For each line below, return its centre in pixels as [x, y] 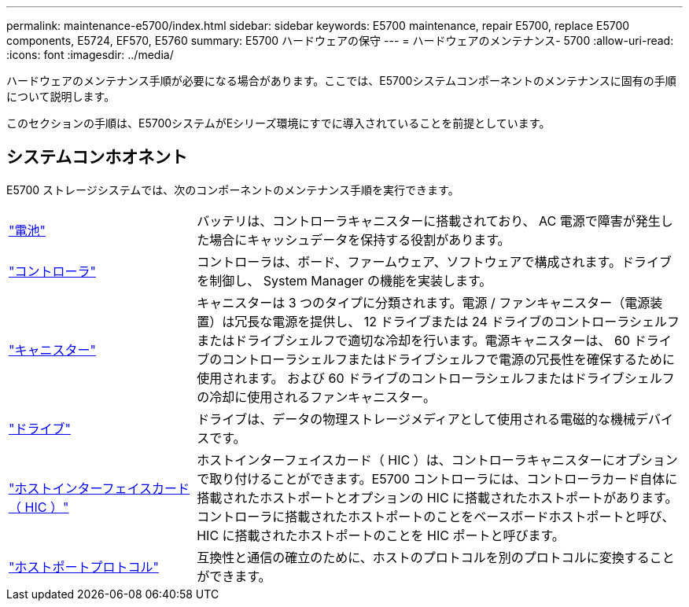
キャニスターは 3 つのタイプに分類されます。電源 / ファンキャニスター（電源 [424, 302]
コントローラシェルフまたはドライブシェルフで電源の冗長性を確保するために [448, 359]
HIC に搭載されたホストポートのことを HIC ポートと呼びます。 [381, 535]
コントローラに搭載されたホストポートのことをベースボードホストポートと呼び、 [436, 516]
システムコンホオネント [97, 157]
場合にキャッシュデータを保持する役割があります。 [360, 239]
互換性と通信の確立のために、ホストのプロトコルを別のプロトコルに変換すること [436, 557]
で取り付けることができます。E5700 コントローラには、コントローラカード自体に [437, 478]
